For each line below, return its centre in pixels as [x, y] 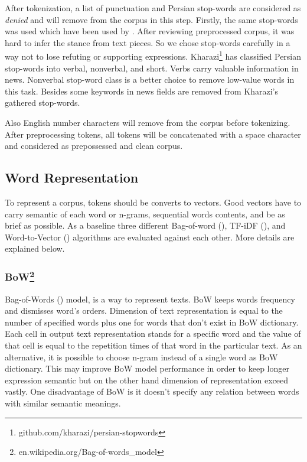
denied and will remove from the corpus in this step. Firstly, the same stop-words [151, 19]
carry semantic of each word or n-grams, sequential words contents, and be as [145, 214]
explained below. [35, 248]
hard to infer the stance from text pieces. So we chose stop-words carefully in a [148, 42]
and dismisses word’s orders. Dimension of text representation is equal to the [144, 310]
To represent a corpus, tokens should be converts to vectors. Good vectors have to [153, 202]
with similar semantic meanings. [63, 403]
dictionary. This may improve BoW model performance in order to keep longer [147, 368]
